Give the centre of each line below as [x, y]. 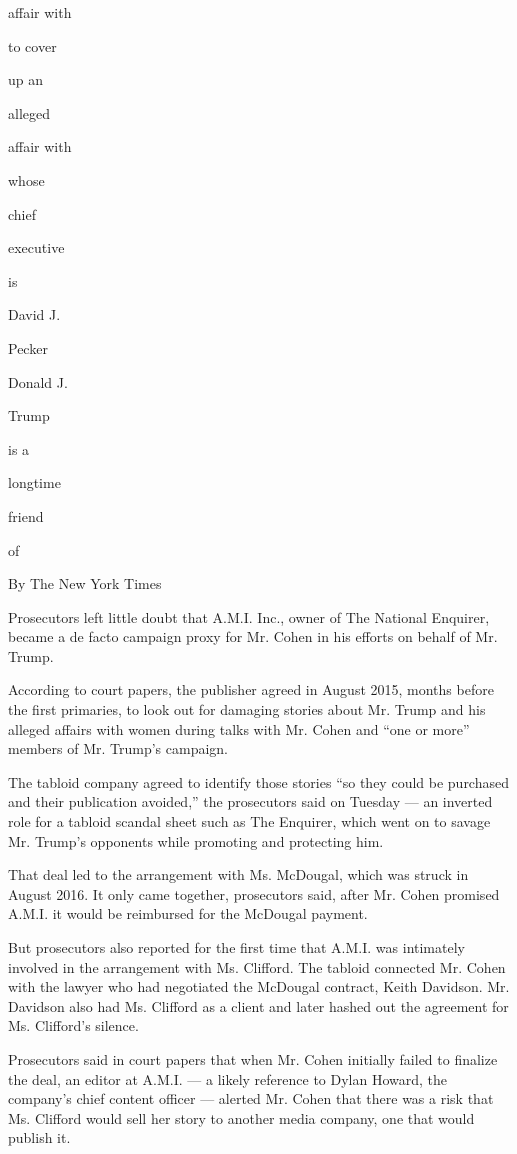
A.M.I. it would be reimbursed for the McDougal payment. [188, 913]
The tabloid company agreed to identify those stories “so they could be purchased [258, 781]
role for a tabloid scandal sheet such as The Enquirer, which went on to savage [249, 821]
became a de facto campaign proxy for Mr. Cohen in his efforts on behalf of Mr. [253, 636]
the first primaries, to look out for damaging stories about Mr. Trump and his [247, 709]
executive [36, 247]
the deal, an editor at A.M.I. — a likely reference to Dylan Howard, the [228, 1078]
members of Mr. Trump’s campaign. [118, 748]
